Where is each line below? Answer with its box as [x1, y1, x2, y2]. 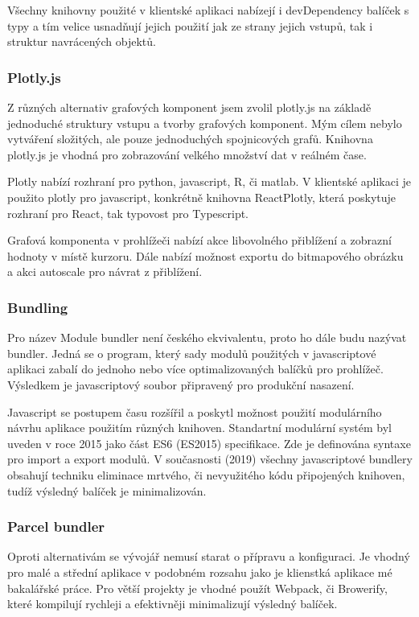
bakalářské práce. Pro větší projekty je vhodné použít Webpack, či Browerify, [7, 579, 388, 596]
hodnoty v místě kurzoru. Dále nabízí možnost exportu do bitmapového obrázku [7, 247, 404, 264]
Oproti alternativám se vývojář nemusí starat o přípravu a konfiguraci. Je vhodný [7, 548, 410, 565]
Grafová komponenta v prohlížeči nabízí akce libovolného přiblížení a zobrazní [7, 232, 392, 249]
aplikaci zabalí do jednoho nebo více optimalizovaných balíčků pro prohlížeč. [7, 360, 384, 377]
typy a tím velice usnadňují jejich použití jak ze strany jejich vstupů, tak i [7, 17, 373, 34]
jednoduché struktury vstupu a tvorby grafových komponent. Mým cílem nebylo [7, 114, 402, 131]
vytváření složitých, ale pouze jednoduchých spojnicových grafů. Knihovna [7, 130, 373, 147]
